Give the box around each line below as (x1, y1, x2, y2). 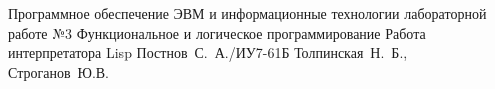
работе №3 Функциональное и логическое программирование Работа (8, 22, 426, 43)
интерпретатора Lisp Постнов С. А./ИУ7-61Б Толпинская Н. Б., (8, 42, 408, 63)
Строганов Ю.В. (8, 61, 110, 82)
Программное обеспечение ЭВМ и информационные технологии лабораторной (8, 3, 487, 23)
